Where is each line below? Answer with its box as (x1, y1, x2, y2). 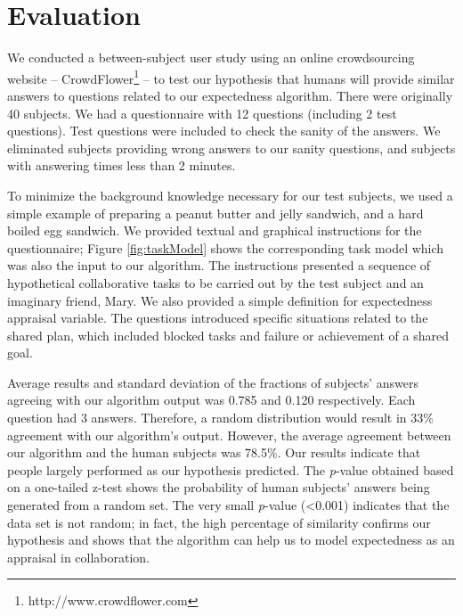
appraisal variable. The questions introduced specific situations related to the (7, 308, 428, 327)
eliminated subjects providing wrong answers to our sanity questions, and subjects (7, 138, 456, 157)
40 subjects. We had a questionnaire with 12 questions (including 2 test (7, 103, 397, 122)
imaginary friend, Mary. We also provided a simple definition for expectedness (7, 291, 433, 309)
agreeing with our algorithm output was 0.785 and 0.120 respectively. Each (7, 390, 416, 409)
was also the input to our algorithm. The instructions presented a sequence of (7, 256, 431, 275)
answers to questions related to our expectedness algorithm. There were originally (7, 86, 453, 104)
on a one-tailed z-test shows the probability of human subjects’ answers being (7, 478, 430, 497)
